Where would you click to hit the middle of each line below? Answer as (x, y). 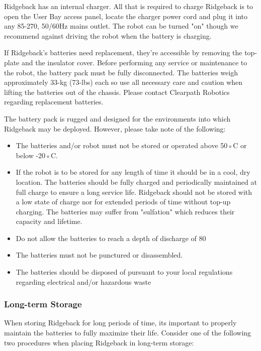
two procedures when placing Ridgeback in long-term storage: (99, 342)
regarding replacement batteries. (54, 102)
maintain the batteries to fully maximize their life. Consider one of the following (128, 333)
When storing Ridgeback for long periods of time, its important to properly (120, 323)
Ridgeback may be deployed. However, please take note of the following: (115, 128)
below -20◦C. (37, 155)
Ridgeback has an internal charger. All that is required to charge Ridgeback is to (129, 6)
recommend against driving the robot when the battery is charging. (108, 35)
